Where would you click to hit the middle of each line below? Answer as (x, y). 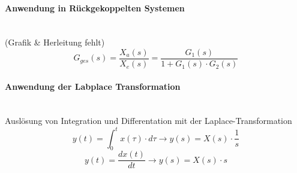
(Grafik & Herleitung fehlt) (55, 42)
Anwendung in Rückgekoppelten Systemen (95, 7)
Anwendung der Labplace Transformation (93, 86)
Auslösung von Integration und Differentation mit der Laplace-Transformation (148, 121)
